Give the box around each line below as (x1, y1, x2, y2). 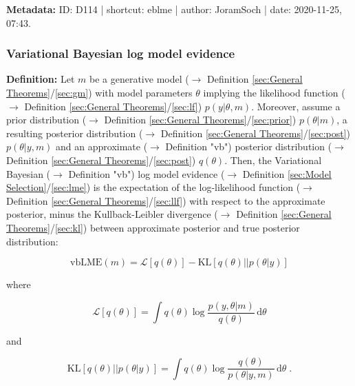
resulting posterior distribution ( (6, 125, 143, 140)
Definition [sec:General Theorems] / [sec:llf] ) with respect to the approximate (6, 193, 325, 207)
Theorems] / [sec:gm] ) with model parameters (6, 85, 193, 99)
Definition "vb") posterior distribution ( (165, 139, 332, 154)
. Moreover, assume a (251, 99, 341, 113)
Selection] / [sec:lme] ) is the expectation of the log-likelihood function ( (6, 180, 301, 194)
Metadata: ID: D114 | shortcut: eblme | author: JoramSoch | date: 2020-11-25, (6, 2, 342, 16)
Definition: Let (6, 72, 75, 86)
